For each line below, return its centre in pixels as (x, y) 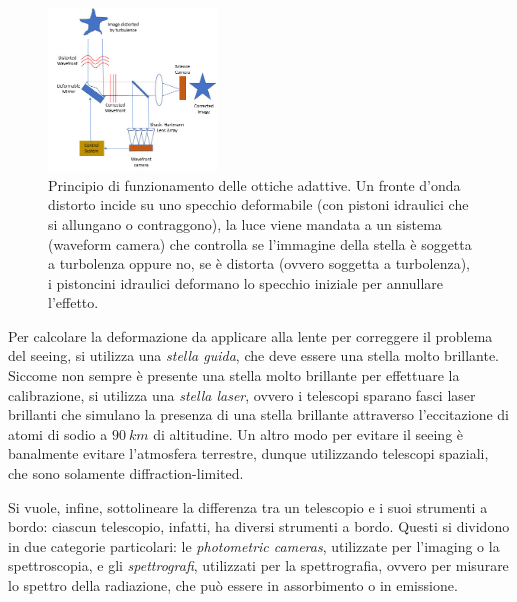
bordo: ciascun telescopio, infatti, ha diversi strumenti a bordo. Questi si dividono (259, 526)
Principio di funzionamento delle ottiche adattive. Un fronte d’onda (254, 184)
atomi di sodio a (58, 433)
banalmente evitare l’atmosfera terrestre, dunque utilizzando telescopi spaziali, (248, 453)
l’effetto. (73, 302)
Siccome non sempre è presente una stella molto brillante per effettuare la (234, 375)
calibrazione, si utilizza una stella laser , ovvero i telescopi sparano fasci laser (242, 394)
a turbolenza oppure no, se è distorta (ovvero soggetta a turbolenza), (259, 263)
